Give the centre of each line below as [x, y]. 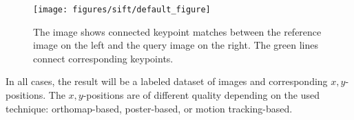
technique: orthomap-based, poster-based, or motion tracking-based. [149, 108]
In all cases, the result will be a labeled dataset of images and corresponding [167, 81]
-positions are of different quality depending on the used [201, 95]
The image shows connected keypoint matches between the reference [177, 31]
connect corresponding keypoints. [103, 58]
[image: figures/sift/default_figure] [122, 10]
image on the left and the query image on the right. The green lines [176, 45]
